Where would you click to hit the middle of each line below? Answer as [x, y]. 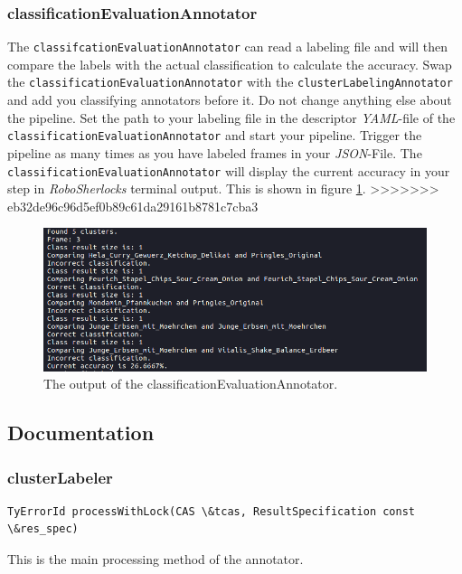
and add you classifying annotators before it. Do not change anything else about [230, 100]
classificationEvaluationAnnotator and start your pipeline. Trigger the [215, 135]
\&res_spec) [43, 529]
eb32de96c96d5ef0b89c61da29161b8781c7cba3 [133, 206]
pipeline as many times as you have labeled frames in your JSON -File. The [215, 152]
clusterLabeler [60, 477]
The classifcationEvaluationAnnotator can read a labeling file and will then [227, 47]
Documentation [81, 433]
